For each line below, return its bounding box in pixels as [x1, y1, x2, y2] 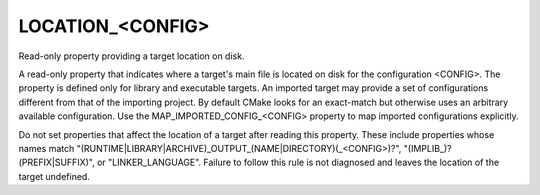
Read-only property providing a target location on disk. [18, 50, 245, 62]
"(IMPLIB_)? [403, 142, 452, 154]
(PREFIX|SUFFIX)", [18, 156, 95, 169]
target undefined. [18, 170, 90, 182]
